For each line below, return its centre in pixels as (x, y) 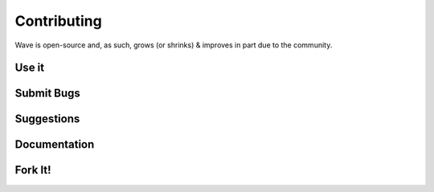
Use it (29, 68)
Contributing (58, 21)
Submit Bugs (47, 94)
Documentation (55, 145)
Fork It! (33, 170)
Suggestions (47, 119)
